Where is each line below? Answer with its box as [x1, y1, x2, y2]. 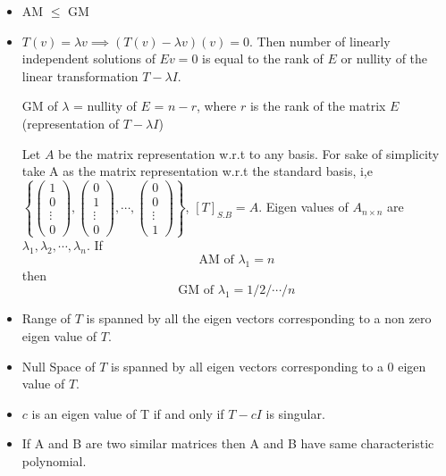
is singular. [265, 404, 325, 422]
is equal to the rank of [202, 49, 324, 68]
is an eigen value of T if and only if [31, 404, 224, 422]
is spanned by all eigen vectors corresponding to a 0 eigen [110, 356, 426, 375]
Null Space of [21, 356, 96, 375]
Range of [21, 309, 72, 328]
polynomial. [21, 451, 87, 470]
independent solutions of [21, 49, 156, 68]
